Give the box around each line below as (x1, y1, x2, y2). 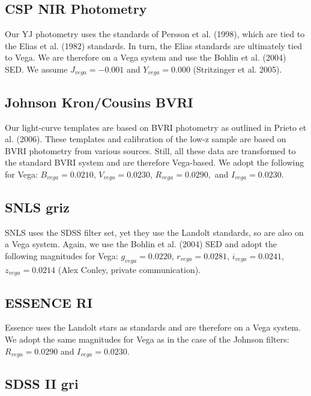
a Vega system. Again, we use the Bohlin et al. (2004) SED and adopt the (5, 238, 277, 250)
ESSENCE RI (5, 293, 93, 311)
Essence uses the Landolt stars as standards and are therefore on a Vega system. (5, 321, 301, 334)
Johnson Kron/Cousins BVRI (5, 92, 193, 111)
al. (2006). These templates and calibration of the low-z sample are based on (5, 133, 286, 145)
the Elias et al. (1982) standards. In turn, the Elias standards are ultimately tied (5, 39, 302, 52)
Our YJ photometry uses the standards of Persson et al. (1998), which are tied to (5, 28, 305, 40)
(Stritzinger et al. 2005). (193, 62, 282, 75)
